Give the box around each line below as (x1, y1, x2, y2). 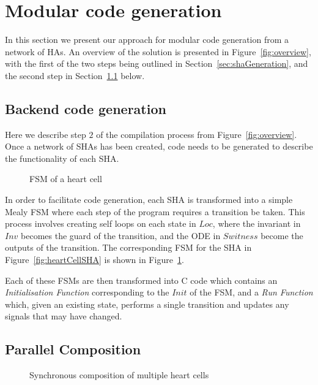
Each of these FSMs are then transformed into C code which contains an (5, 273, 278, 286)
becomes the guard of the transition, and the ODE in (21, 229, 221, 242)
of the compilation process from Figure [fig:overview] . (96, 128, 297, 140)
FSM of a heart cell (29, 172, 102, 185)
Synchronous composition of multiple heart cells (29, 368, 209, 381)
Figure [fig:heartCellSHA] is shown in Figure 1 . (5, 253, 184, 266)
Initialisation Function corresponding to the (5, 286, 169, 299)
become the (261, 229, 303, 242)
